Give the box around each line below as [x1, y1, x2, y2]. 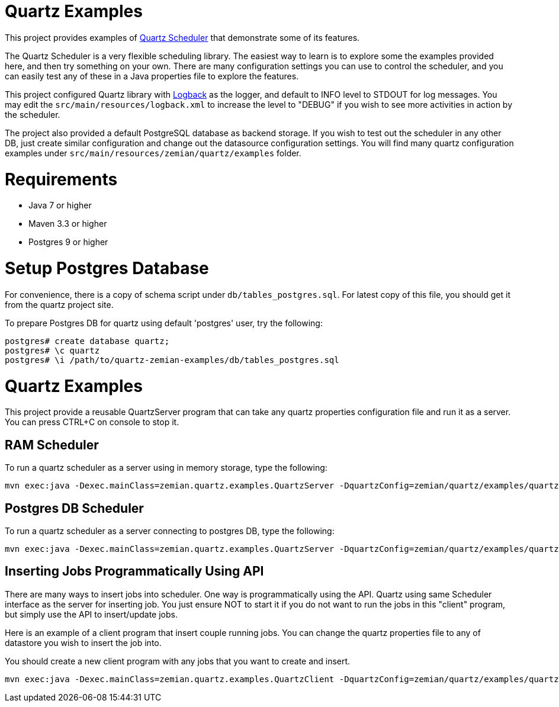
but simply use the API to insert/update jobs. [5, 609, 178, 619]
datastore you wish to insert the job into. [5, 637, 162, 648]
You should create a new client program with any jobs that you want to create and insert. [5, 655, 351, 666]
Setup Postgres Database [5, 258, 209, 278]
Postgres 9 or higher [28, 237, 108, 248]
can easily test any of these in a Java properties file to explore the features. [5, 70, 299, 81]
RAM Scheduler [5, 437, 99, 452]
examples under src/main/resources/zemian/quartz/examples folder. [5, 147, 301, 158]
